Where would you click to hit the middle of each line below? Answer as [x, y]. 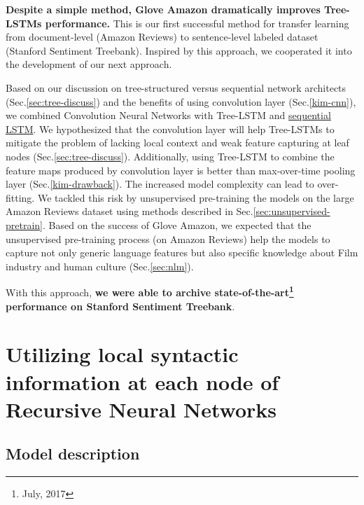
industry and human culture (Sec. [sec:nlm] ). [100, 266]
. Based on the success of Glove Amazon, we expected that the [177, 224]
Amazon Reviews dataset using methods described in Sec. [129, 211]
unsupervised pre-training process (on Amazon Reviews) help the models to [168, 238]
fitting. [20, 197]
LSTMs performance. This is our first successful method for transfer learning [177, 23]
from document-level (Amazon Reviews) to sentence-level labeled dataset [162, 37]
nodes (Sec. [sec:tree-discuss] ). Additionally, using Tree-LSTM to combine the [170, 156]
